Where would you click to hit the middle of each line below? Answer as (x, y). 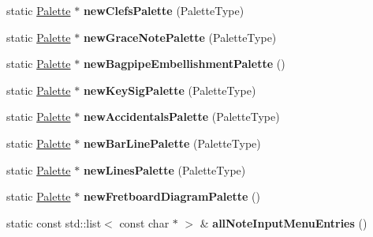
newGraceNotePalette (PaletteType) (180, 37)
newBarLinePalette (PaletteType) (172, 143)
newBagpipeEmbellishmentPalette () (184, 64)
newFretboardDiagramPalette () (172, 196)
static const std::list (54, 222)
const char (144, 222)
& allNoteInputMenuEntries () (283, 222)
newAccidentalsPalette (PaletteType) (181, 117)
